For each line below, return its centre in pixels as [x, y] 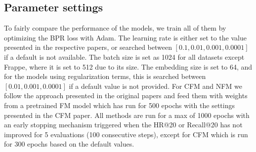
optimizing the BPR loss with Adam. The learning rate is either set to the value [125, 37]
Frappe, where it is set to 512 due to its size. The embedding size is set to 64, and [128, 66]
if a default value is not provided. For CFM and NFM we [155, 86]
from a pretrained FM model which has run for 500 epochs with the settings [119, 105]
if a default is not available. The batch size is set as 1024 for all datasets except [124, 57]
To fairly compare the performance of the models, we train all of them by [115, 28]
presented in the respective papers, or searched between [88, 47]
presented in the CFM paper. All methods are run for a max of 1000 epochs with [127, 115]
